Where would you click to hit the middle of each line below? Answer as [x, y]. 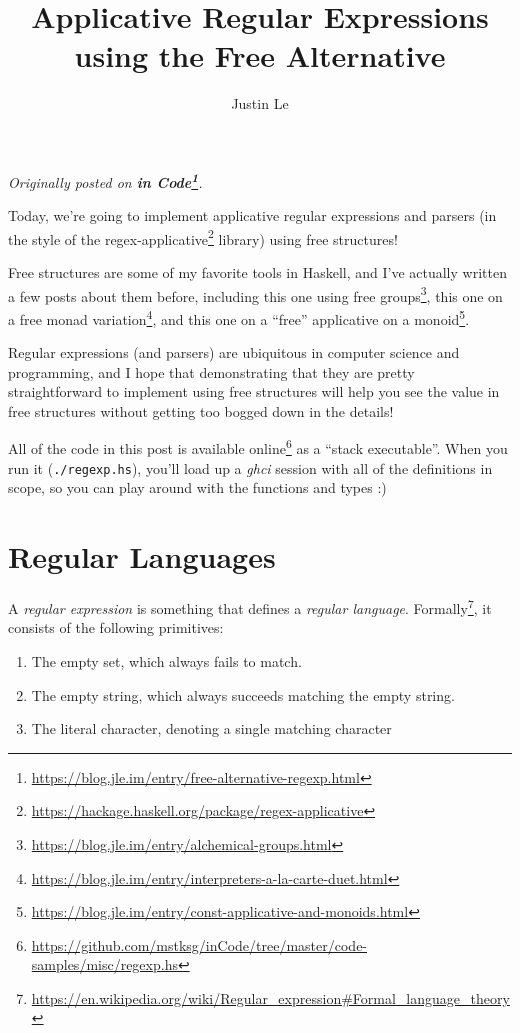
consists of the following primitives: [116, 627]
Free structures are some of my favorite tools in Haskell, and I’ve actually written [257, 272]
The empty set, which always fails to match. [166, 660]
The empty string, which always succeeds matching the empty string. [243, 694]
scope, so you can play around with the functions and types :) [197, 487]
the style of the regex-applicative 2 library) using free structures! [203, 237]
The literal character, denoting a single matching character [211, 728]
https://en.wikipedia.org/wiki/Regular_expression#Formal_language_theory [270, 997]
